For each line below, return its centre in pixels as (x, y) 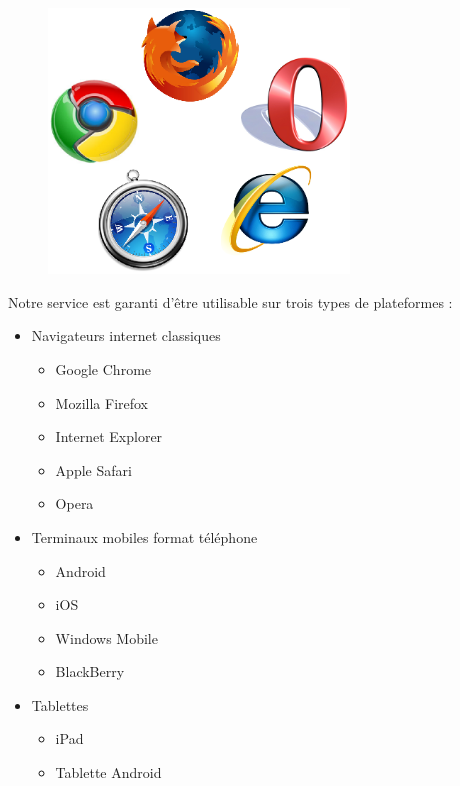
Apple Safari (93, 469)
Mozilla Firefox (102, 402)
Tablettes (60, 704)
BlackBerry (90, 671)
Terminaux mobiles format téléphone (144, 536)
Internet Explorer (109, 436)
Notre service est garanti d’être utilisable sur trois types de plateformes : (230, 301)
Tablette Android (108, 772)
